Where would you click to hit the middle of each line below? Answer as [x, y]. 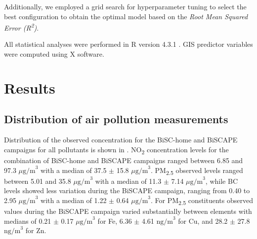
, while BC [221, 181]
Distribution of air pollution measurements [116, 119]
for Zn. [36, 230]
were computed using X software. [54, 54]
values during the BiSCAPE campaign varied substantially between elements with [128, 211]
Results [30, 87]
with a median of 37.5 [74, 170]
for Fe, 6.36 [115, 221]
